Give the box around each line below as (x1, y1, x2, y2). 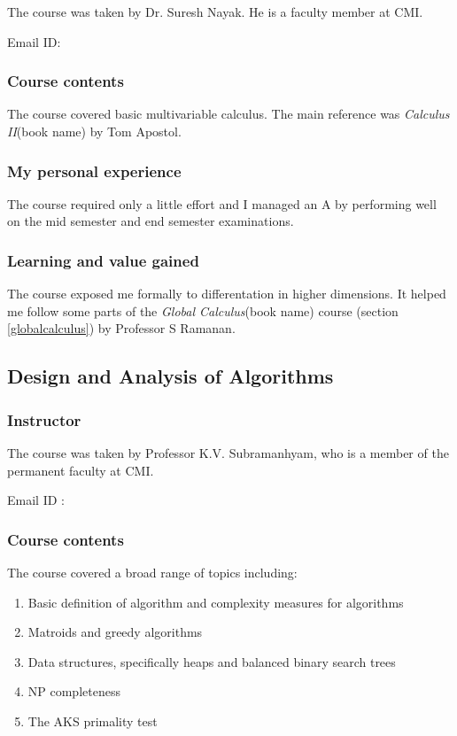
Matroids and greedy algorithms (27, 623, 203, 641)
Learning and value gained (7, 249, 199, 271)
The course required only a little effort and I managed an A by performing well (7, 194, 437, 213)
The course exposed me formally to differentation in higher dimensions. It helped (7, 284, 446, 303)
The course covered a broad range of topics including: (7, 563, 298, 581)
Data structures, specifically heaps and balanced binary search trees (27, 652, 396, 670)
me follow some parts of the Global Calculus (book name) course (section (7, 301, 399, 320)
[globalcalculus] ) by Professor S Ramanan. (7, 319, 236, 337)
